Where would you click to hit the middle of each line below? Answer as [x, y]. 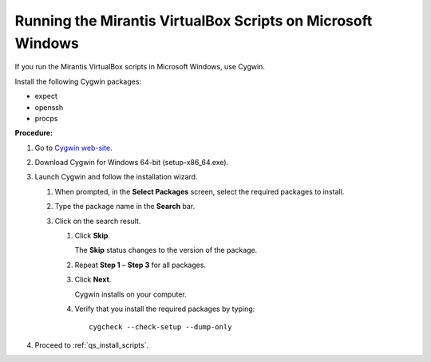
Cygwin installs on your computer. [130, 294]
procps [46, 118]
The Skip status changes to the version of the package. [166, 250]
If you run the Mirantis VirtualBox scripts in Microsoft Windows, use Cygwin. [140, 67]
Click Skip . [93, 236]
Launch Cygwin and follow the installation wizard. [116, 177]
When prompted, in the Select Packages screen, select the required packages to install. [200, 191]
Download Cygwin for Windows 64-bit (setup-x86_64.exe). [132, 163]
